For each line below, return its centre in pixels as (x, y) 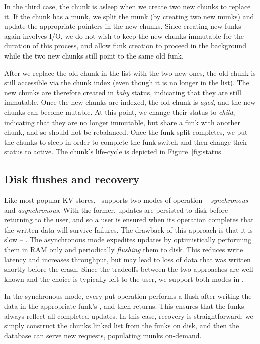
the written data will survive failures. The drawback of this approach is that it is (128, 229)
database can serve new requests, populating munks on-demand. (103, 335)
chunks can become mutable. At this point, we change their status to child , (120, 112)
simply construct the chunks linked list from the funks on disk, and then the (122, 326)
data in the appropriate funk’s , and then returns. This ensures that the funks (124, 306)
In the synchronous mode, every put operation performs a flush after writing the (128, 296)
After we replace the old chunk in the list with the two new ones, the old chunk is (130, 72)
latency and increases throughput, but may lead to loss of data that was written (127, 259)
